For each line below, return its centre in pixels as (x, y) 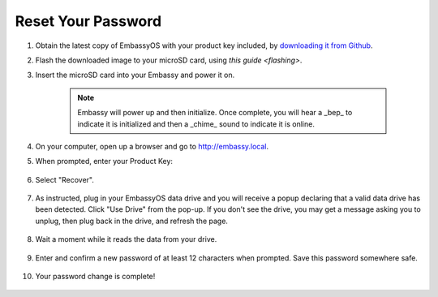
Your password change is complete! (95, 277)
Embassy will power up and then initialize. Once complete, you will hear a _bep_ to (215, 113)
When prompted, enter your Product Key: (104, 161)
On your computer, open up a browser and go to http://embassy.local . (152, 146)
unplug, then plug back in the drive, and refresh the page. (132, 221)
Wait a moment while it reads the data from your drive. (126, 239)
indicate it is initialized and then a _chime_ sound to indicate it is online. (196, 124)
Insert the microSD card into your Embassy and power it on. (135, 75)
